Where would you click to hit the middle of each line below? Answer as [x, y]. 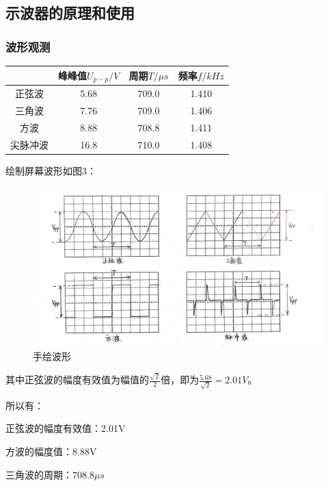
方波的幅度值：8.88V [51, 451]
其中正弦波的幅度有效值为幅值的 [77, 380]
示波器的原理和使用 [70, 13]
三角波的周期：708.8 [50, 474]
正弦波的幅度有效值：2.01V [66, 428]
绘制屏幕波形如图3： [51, 170]
